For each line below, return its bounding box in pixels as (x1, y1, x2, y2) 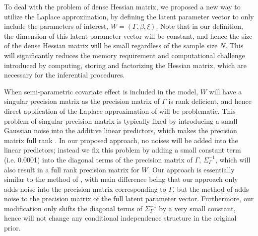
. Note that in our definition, (156, 21, 243, 31)
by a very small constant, (159, 203, 236, 213)
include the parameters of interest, (4, 21, 109, 31)
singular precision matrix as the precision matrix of (4, 96, 160, 106)
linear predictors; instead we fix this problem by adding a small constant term (4, 145, 241, 155)
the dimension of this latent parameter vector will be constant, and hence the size (4, 30, 253, 41)
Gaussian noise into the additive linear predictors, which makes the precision (4, 125, 237, 136)
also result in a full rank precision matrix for (4, 164, 139, 174)
